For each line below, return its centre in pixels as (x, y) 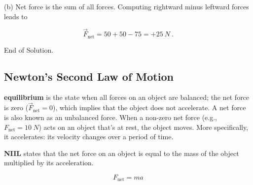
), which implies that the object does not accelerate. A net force (149, 108)
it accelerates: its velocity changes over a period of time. (89, 137)
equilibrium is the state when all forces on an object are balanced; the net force (127, 97)
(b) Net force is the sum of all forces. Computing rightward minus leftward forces (126, 6)
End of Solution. (29, 49)
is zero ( (16, 108)
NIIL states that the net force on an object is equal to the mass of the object (122, 153)
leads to (16, 16)
